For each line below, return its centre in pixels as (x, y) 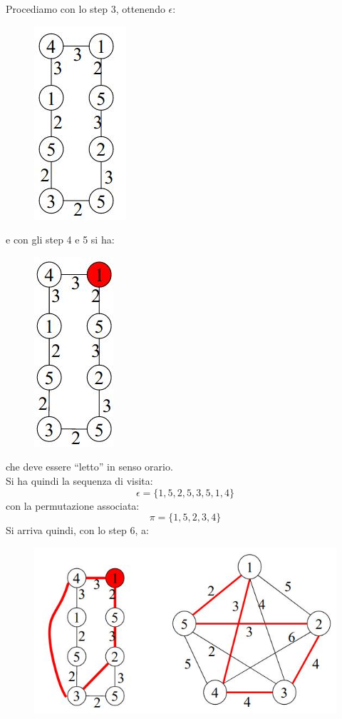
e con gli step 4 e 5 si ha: (60, 240)
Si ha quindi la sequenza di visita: (79, 480)
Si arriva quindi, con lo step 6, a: (77, 530)
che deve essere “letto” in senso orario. (89, 467)
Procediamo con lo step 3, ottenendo (85, 9)
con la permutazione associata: (73, 505)
